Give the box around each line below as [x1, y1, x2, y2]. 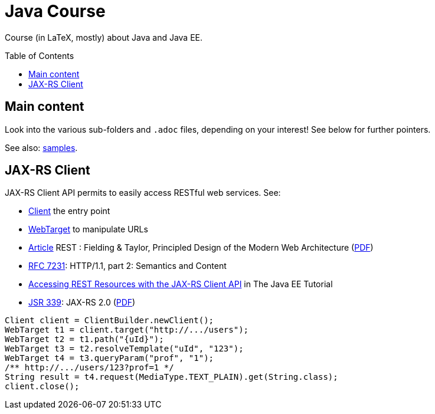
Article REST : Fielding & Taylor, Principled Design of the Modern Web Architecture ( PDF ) [28, 242, 374, 253]
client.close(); [5, 382, 80, 392]
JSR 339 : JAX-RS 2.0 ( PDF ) [28, 297, 136, 308]
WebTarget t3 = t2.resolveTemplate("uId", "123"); [5, 344, 244, 354]
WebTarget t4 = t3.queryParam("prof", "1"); [5, 353, 214, 363]
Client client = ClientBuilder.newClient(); [5, 316, 214, 326]
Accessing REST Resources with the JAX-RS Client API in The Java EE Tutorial [28, 279, 333, 290]
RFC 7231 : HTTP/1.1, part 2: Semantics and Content [28, 261, 227, 271]
